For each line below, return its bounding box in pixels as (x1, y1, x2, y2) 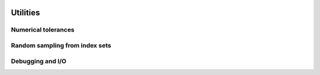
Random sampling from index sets (11, 41, 111, 49)
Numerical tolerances (11, 26, 75, 34)
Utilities (11, 8, 40, 18)
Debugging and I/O (11, 57, 66, 65)
